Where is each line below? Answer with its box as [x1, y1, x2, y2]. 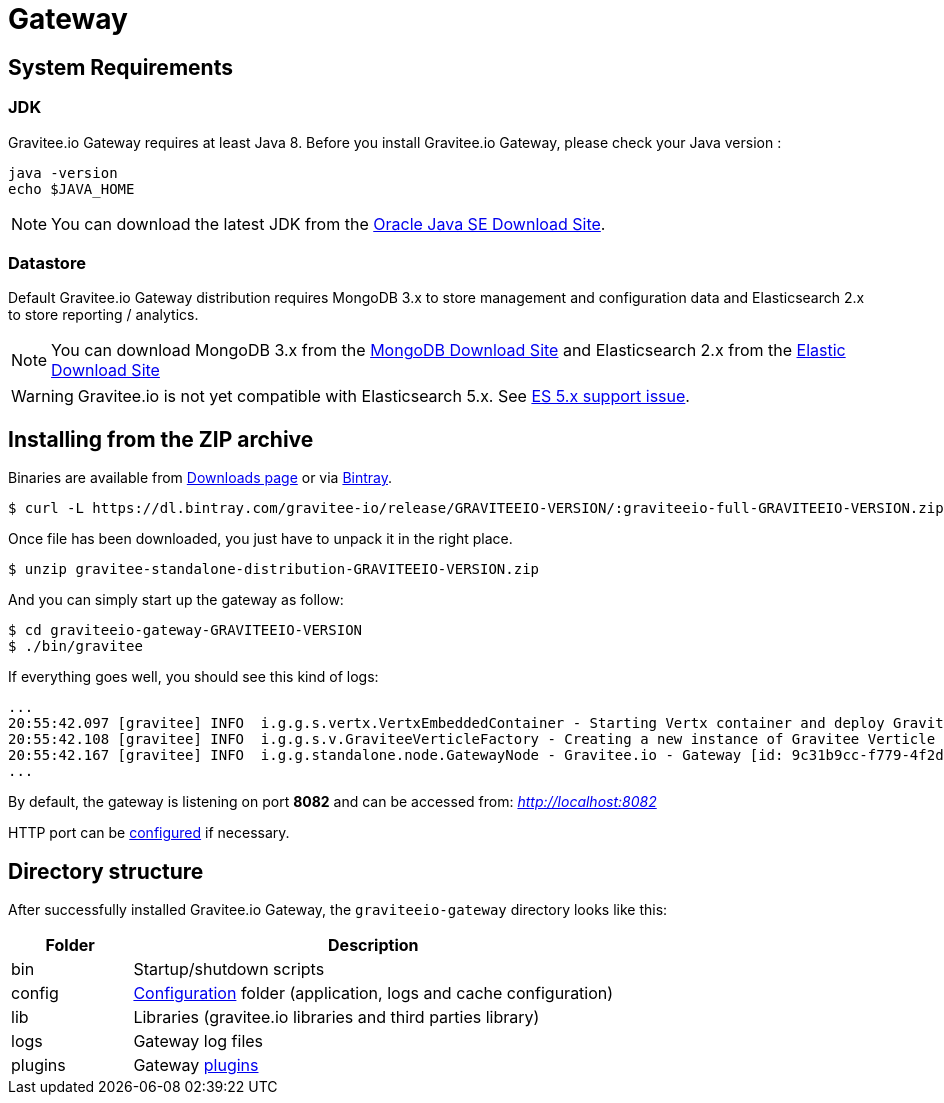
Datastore [8, 252, 86, 273]
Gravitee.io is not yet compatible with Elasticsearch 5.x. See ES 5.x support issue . [77, 386, 690, 407]
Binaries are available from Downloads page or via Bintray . [8, 469, 393, 487]
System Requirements [8, 54, 233, 80]
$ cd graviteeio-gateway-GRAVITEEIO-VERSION [8, 622, 363, 639]
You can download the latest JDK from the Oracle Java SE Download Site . [51, 213, 606, 234]
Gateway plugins [133, 1054, 259, 1075]
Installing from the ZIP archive [8, 426, 314, 452]
